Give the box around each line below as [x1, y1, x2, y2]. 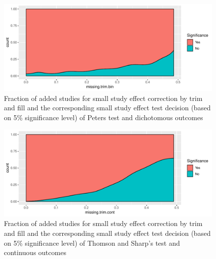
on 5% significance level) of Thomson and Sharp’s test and [4, 237, 180, 248]
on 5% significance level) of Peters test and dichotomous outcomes [4, 112, 203, 122]
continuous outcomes [4, 247, 66, 258]
